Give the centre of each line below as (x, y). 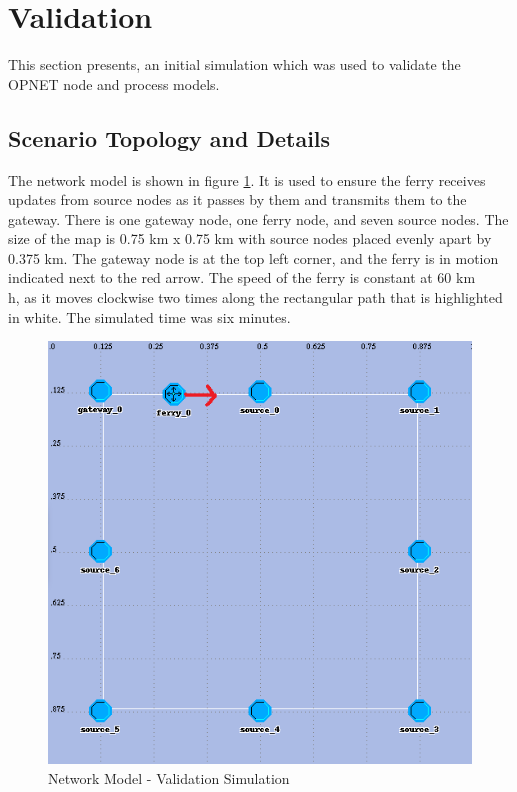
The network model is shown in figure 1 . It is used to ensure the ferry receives (247, 179)
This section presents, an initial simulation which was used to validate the (234, 64)
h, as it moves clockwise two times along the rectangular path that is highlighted (255, 297)
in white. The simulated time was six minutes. (149, 316)
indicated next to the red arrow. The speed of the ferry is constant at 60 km (242, 277)
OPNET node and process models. (114, 83)
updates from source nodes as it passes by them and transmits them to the (237, 199)
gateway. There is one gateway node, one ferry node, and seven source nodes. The (258, 218)
